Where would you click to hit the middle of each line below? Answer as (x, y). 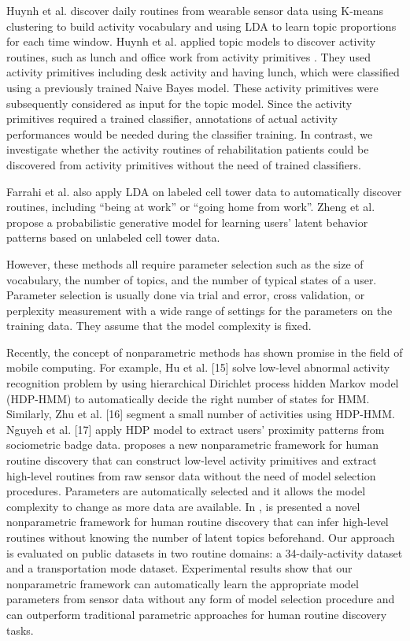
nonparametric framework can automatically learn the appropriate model (183, 583)
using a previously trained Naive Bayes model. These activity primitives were (192, 87)
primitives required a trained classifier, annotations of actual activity (172, 119)
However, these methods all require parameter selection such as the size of (185, 263)
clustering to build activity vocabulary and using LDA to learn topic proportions (201, 26)
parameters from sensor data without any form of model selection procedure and (201, 599)
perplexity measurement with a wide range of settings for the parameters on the (199, 310)
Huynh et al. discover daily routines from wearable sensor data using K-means (195, 10)
